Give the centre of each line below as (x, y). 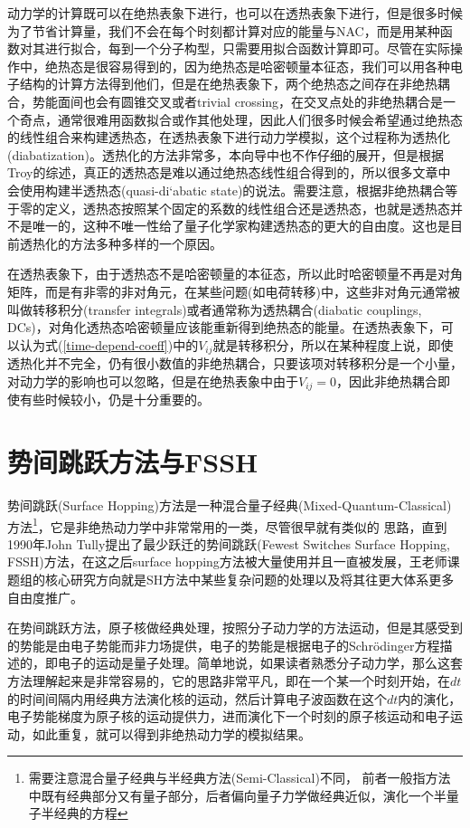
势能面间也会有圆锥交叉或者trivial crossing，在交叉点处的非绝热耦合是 (238, 101)
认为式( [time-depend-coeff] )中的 (109, 344)
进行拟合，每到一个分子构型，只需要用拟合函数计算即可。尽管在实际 (247, 48)
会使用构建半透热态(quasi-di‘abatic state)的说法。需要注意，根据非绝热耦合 (226, 190)
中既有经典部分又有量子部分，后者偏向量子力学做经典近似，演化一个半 (237, 795)
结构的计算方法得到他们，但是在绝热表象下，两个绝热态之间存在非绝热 (228, 84)
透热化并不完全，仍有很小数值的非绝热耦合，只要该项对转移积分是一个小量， (235, 363)
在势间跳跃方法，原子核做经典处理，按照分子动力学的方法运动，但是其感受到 (235, 628)
